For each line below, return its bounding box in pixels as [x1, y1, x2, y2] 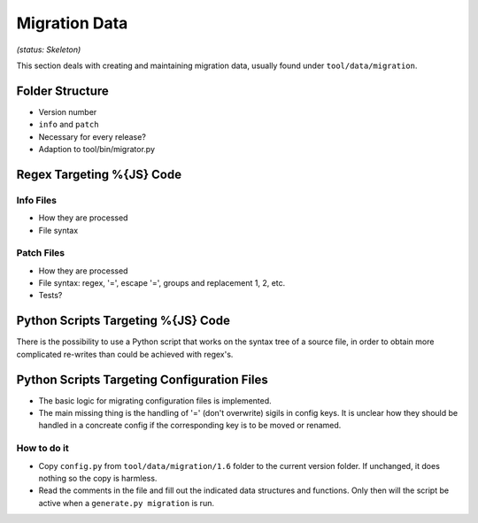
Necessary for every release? [38, 131, 146, 142]
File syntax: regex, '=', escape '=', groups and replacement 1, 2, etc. [38, 278, 286, 288]
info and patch [38, 119, 99, 130]
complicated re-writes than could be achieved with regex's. [16, 349, 234, 359]
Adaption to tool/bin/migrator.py [38, 144, 155, 155]
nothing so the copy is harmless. [38, 473, 158, 483]
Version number [38, 106, 97, 117]
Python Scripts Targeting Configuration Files [16, 372, 269, 387]
